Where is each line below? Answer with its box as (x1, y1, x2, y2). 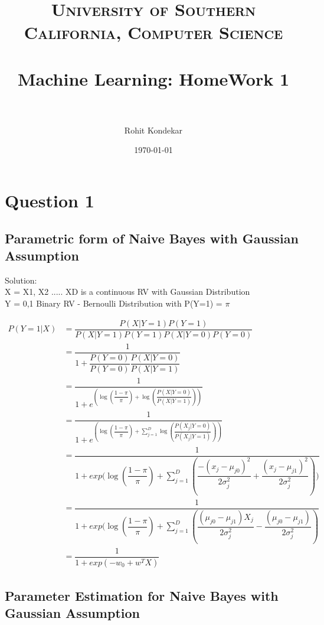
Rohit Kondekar (124, 123, 183, 136)
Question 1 (5, 188, 94, 213)
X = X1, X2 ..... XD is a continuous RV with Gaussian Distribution (5, 285, 250, 298)
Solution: (5, 274, 37, 286)
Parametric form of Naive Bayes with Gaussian (5, 229, 299, 247)
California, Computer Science (24, 20, 283, 44)
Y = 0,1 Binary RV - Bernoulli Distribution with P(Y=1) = (5, 297, 222, 310)
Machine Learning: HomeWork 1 (17, 66, 290, 90)
